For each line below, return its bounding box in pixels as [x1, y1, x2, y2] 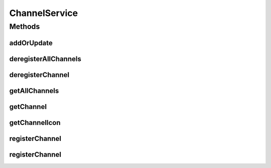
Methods [9, 22, 40, 31]
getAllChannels [9, 86, 59, 95]
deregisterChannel [9, 70, 70, 79]
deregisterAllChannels [9, 54, 81, 63]
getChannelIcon [9, 118, 61, 127]
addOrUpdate [9, 38, 53, 47]
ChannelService [9, 7, 78, 18]
